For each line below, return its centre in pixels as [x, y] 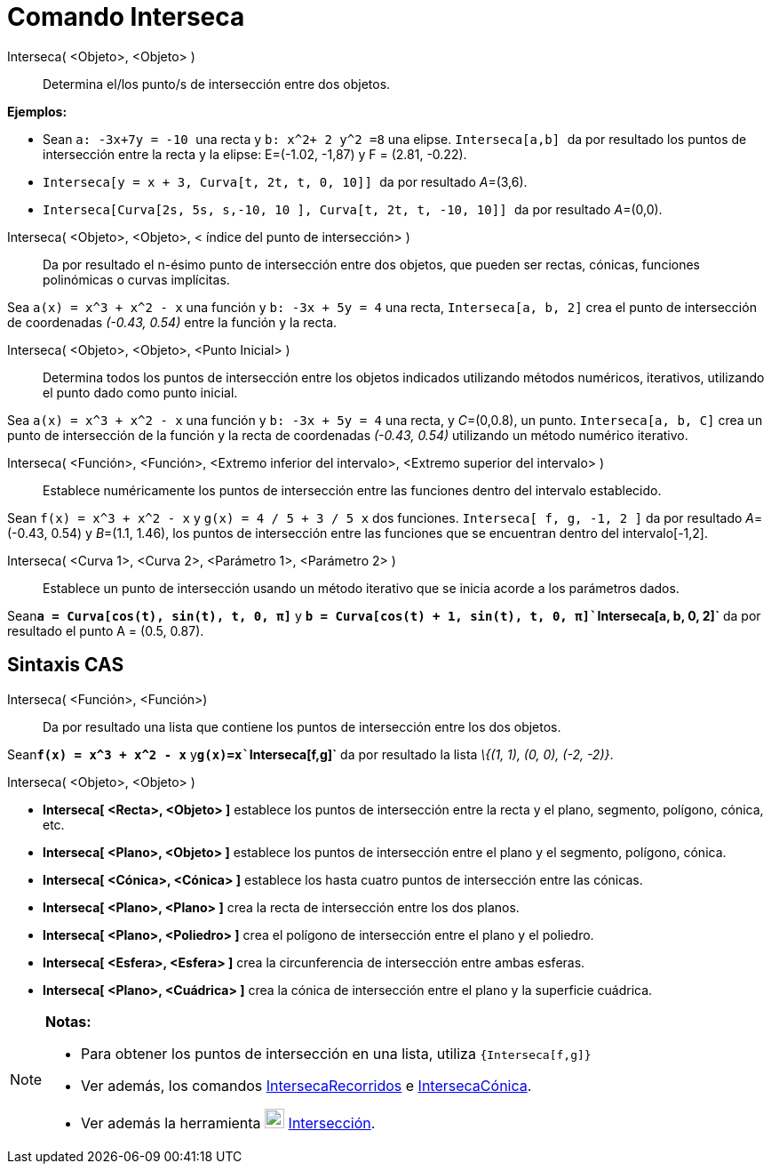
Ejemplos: [37, 111]
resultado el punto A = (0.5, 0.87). [106, 630]
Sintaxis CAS [66, 665]
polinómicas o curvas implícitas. [136, 279]
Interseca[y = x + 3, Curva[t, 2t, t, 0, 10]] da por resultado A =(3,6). [285, 181]
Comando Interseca [126, 17]
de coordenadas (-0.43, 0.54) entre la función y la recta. [172, 322]
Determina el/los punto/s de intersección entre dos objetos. [217, 84]
